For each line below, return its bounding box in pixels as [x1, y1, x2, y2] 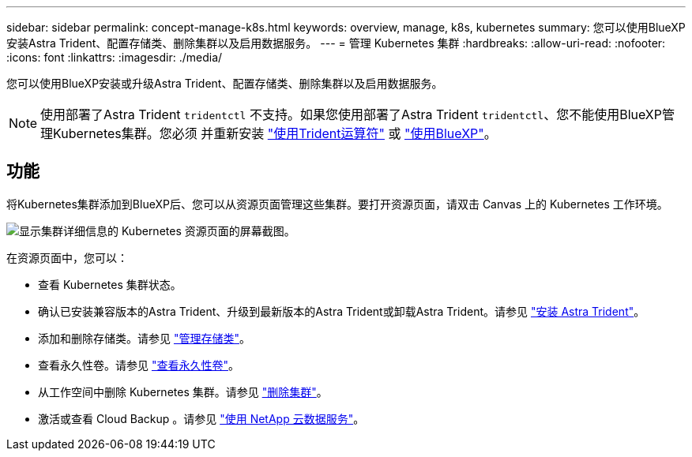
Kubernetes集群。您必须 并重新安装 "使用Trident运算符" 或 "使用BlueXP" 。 [53, 125, 497, 141]
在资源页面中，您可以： [6, 250, 128, 264]
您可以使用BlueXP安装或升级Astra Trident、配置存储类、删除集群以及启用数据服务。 [6, 77, 443, 90]
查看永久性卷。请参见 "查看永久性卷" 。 [38, 358, 239, 372]
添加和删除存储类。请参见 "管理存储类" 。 [38, 331, 250, 345]
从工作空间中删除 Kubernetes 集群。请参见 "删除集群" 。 [38, 384, 328, 399]
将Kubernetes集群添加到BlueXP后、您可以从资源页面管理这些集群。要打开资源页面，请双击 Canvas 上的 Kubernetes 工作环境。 [6, 197, 668, 211]
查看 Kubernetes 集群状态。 [38, 277, 182, 291]
